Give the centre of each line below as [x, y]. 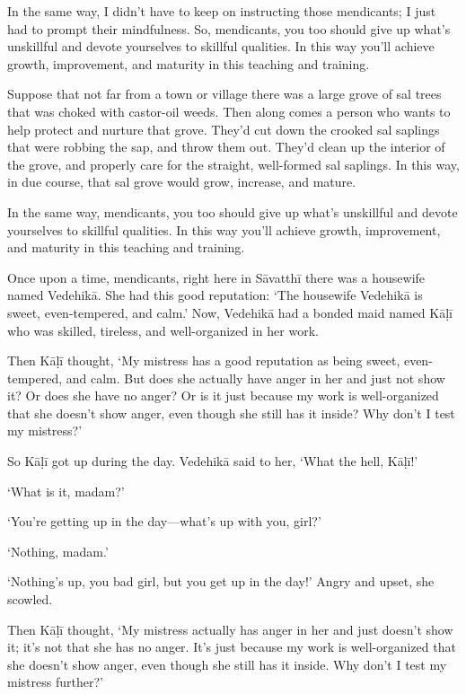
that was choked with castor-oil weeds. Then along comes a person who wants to [229, 111]
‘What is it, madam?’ [66, 491]
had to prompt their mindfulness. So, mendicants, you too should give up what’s [229, 28]
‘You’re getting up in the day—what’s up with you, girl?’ [164, 521]
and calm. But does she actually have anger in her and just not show [255, 378]
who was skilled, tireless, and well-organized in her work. [163, 330]
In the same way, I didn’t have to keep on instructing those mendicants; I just [222, 11]
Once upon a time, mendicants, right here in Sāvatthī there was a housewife [216, 277]
